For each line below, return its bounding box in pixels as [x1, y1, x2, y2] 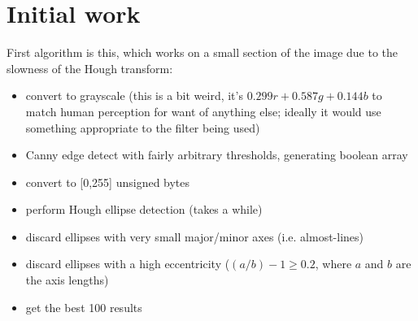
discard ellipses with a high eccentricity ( [25, 255, 230, 272]
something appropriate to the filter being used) [25, 119, 260, 136]
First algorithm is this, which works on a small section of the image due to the [7, 44, 398, 61]
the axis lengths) [25, 271, 109, 288]
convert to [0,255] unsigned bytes [25, 173, 190, 190]
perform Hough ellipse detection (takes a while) [25, 201, 263, 218]
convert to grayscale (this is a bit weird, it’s [25, 87, 243, 104]
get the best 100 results [25, 298, 142, 315]
